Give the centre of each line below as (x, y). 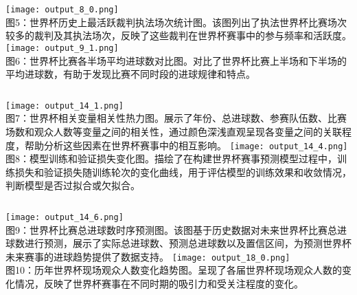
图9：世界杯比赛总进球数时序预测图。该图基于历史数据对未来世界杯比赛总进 (176, 229)
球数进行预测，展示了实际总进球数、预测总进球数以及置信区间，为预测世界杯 (178, 243)
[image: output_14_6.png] (65, 217)
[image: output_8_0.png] (62, 10)
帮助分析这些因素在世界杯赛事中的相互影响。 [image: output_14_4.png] (186, 145)
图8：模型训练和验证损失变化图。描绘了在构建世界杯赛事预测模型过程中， (171, 159)
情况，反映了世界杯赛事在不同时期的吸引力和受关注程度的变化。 (159, 284)
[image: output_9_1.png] (62, 48)
